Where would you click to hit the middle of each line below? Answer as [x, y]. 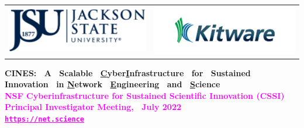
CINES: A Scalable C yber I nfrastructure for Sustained [128, 72]
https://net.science [45, 120]
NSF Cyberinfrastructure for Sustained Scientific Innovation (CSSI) [145, 95]
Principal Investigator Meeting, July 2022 [93, 107]
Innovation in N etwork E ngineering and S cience [113, 84]
